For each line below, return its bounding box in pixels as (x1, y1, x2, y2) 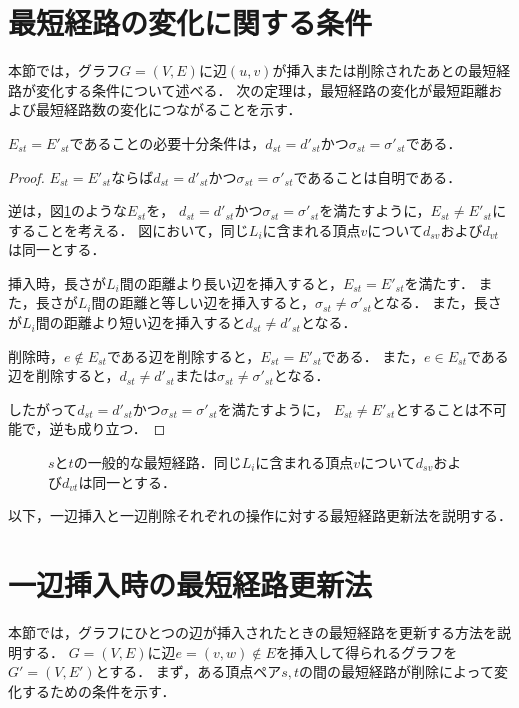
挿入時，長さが (8, 272, 106, 293)
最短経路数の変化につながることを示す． (35, 99, 302, 120)
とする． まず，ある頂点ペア (95, 661, 282, 682)
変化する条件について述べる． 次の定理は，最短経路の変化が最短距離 (35, 79, 489, 100)
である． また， (321, 345, 425, 366)
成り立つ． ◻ (77, 418, 166, 439)
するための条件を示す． (21, 680, 176, 701)
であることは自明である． (293, 166, 462, 187)
